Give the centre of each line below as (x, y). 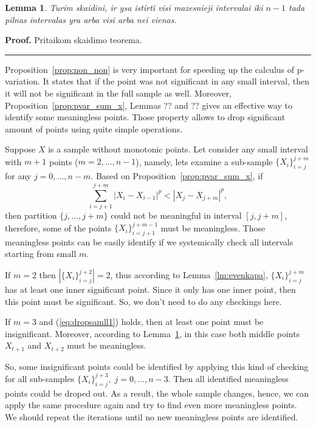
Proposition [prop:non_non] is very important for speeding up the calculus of (150, 69)
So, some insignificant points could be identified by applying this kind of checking (157, 366)
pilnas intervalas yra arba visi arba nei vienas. (91, 19)
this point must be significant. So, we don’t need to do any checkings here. (143, 301)
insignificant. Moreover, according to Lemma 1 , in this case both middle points (153, 333)
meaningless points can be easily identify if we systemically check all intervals (149, 241)
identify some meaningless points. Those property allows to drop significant (145, 117)
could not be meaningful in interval (176, 215)
